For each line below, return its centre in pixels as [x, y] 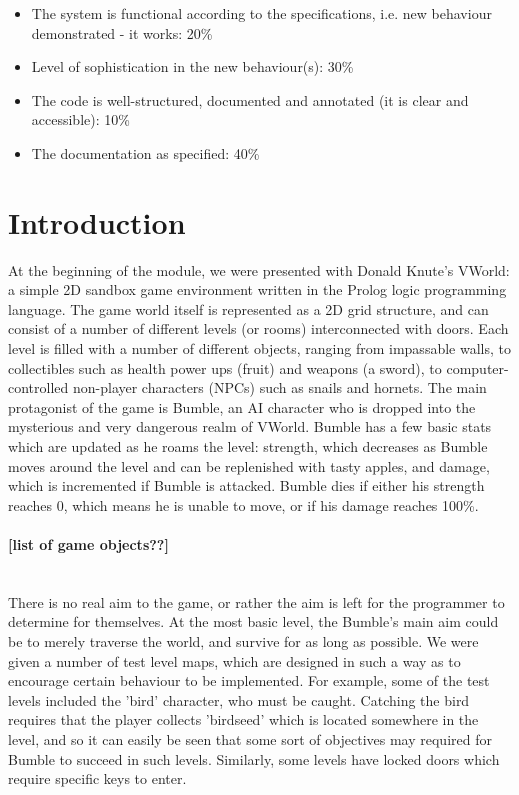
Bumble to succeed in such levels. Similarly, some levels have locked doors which [254, 758]
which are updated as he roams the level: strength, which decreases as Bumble [248, 446]
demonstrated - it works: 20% [122, 32]
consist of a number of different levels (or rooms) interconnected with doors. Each [258, 328]
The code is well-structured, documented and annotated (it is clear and [250, 99]
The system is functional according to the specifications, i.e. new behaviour [261, 13]
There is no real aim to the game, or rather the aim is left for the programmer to [256, 601]
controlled [38, 387]
